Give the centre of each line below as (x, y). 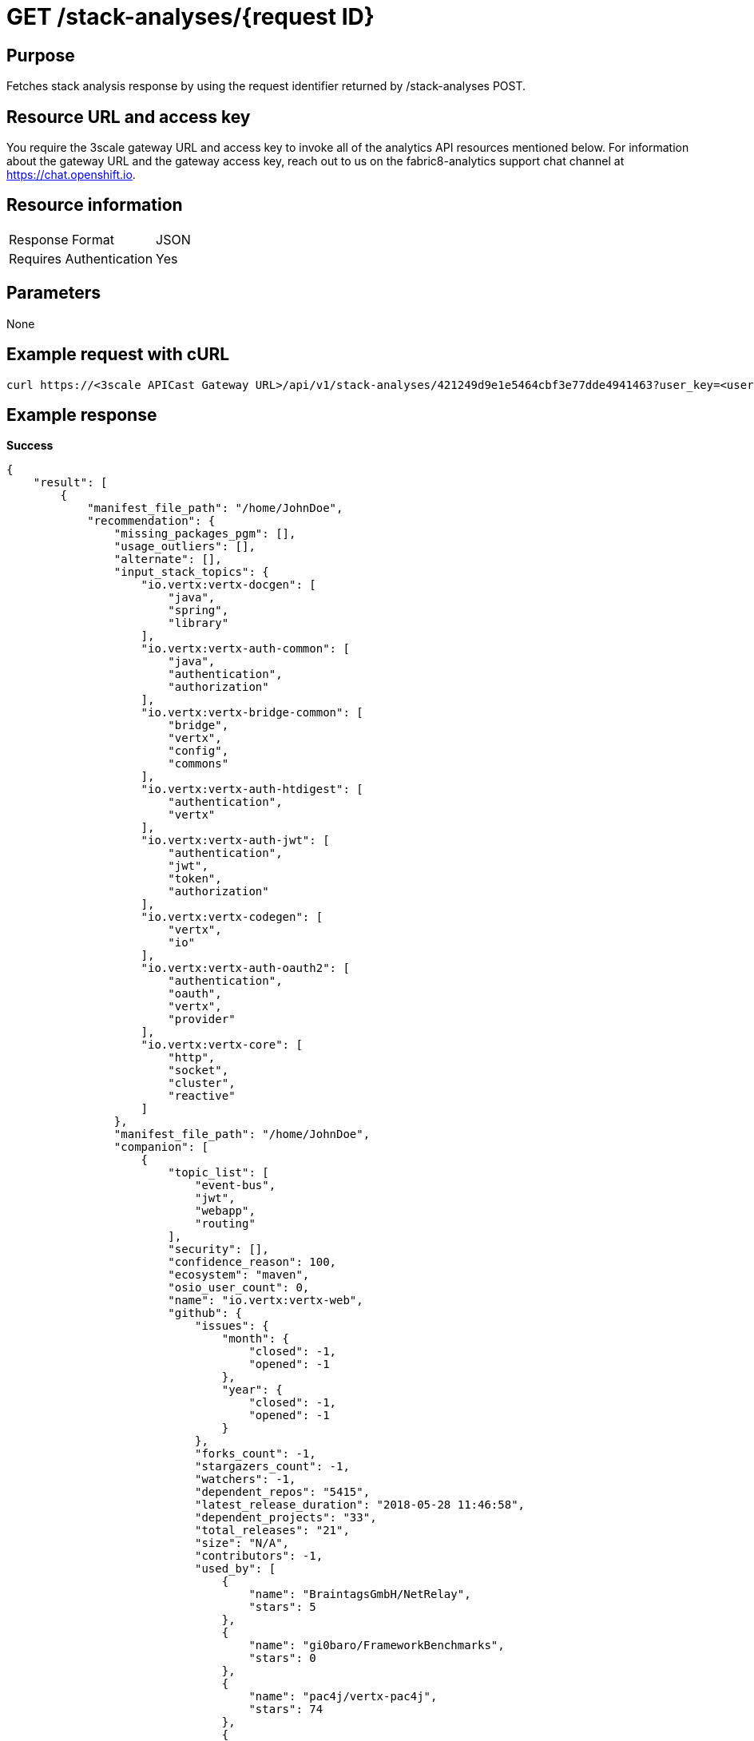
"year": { (252, 1390)
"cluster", (202, 1083)
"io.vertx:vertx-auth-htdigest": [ (252, 789)
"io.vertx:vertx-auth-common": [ (245, 649)
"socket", (198, 1071)
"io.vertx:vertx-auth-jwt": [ (235, 841)
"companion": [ (161, 1147)
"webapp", (225, 1211)
